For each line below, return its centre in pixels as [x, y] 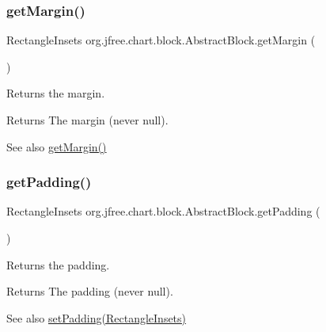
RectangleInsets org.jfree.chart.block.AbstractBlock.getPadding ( [163, 211]
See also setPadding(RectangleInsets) [97, 317]
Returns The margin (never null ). [87, 120]
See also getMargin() [57, 146]
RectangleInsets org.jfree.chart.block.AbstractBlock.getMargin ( [161, 40]
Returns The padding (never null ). [90, 291]
